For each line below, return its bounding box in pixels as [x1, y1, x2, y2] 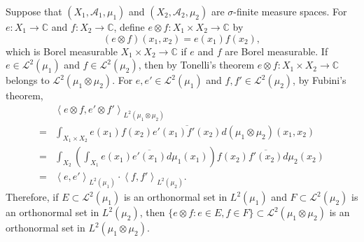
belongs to [6, 73, 50, 87]
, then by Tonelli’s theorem [138, 57, 255, 72]
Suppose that [6, 4, 62, 18]
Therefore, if [6, 190, 59, 204]
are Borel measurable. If [225, 43, 328, 58]
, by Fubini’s [293, 73, 346, 87]
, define [113, 20, 145, 34]
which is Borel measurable [6, 43, 118, 58]
